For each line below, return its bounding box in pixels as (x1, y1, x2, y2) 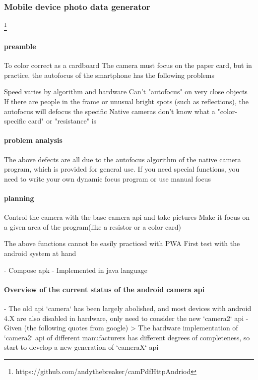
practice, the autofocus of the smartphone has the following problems (4, 69, 214, 80)
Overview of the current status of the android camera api (4, 284, 205, 294)
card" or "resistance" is (28, 116, 97, 126)
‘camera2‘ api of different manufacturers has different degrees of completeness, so (4, 332, 250, 342)
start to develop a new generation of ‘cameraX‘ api (4, 342, 159, 352)
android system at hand (4, 248, 76, 258)
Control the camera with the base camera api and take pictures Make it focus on (4, 212, 250, 222)
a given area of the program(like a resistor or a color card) (4, 221, 182, 232)
